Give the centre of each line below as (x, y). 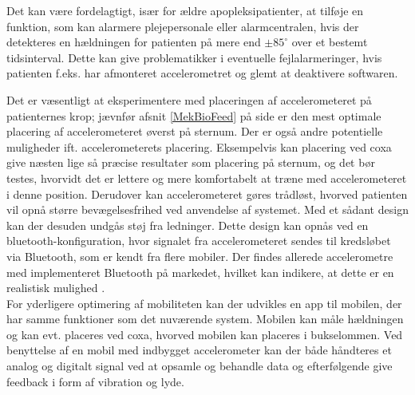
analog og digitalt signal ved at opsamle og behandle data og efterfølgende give (200, 366)
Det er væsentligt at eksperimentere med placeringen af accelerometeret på (189, 99)
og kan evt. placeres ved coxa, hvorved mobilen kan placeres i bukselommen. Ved (205, 334)
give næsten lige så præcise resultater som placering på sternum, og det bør (191, 162)
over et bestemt (330, 42)
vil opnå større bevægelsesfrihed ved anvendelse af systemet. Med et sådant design (207, 209)
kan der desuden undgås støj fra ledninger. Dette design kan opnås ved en (188, 225)
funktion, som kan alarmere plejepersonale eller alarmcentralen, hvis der (183, 26)
